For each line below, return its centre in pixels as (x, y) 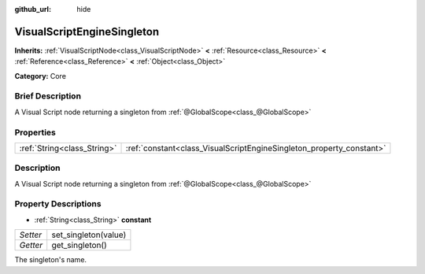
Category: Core (41, 76)
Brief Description (48, 96)
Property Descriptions (58, 204)
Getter (31, 246)
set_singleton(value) (89, 235)
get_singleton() (79, 246)
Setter (31, 235)
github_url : (33, 9)
